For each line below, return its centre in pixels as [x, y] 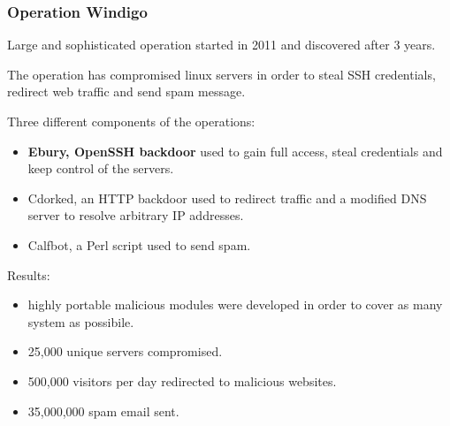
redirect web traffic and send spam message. [126, 91]
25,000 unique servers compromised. [125, 351]
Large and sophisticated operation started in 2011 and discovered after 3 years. [221, 45]
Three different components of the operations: [131, 121]
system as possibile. [81, 321]
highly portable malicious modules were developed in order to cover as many [235, 304]
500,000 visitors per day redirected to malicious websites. [182, 380]
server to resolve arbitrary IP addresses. [136, 215]
